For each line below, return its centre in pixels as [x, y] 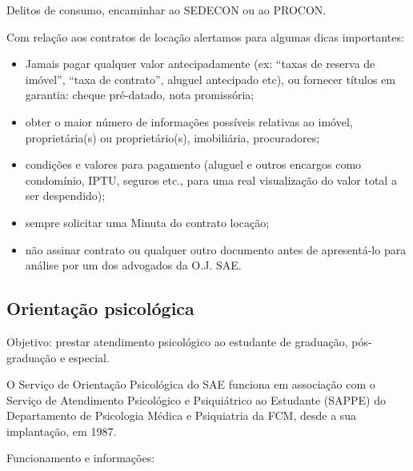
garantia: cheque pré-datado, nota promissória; [140, 95]
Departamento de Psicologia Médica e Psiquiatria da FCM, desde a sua [182, 415]
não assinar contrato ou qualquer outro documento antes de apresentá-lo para [216, 249]
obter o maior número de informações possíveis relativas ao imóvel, [189, 121]
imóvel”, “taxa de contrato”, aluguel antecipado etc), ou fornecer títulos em [210, 79]
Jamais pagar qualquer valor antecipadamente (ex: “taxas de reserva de [200, 64]
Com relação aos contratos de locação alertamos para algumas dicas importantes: [205, 36]
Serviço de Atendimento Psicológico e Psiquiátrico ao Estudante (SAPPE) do [196, 399]
